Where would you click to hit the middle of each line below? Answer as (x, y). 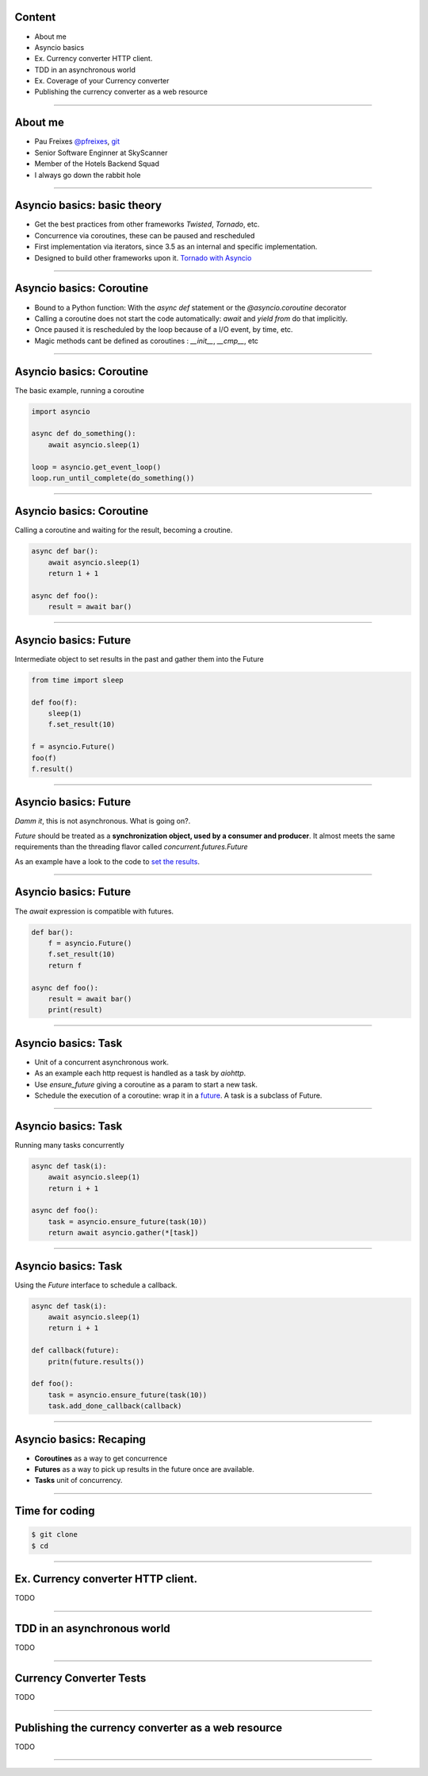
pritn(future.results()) (96, 1361)
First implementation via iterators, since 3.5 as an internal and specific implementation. (176, 247)
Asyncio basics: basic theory (88, 205)
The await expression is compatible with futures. (94, 911)
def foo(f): (55, 702)
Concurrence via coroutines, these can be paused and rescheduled (145, 235)
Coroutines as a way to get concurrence (101, 1458)
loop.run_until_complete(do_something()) (113, 478)
